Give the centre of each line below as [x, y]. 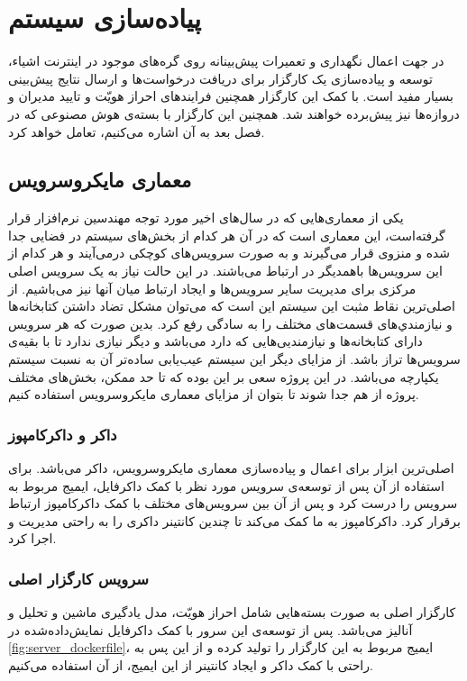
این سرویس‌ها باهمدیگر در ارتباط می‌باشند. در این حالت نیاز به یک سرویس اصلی [225, 271]
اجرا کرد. [32, 538]
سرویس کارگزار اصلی [78, 578]
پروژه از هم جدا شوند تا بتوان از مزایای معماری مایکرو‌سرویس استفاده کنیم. [214, 394]
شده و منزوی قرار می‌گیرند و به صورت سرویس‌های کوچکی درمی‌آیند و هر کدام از [229, 253]
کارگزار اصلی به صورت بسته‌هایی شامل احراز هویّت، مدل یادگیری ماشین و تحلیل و [232, 612]
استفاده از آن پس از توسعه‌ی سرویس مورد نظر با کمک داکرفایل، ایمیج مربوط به [226, 485]
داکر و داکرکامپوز [63, 434]
